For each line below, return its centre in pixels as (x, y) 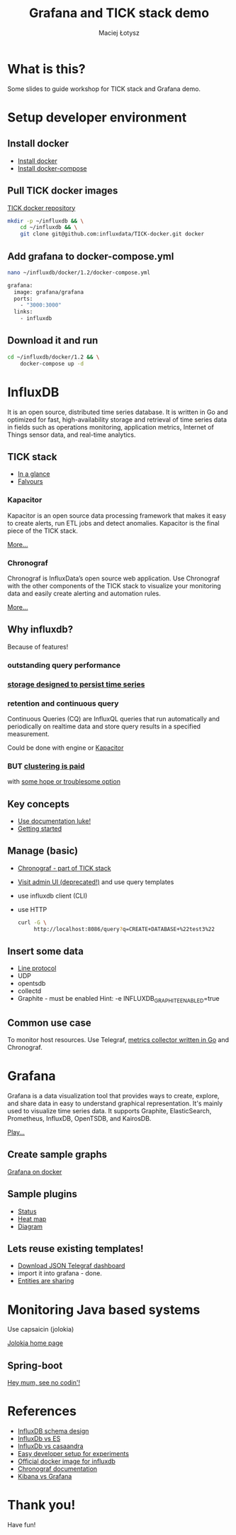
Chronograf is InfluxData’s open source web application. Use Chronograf (114, 578)
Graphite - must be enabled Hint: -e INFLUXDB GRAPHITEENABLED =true (118, 999)
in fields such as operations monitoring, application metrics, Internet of (111, 427)
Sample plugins (43, 1194)
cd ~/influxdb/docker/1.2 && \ (54, 357)
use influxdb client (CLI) (52, 896)
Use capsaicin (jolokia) (41, 1329)
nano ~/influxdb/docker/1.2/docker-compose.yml (79, 272)
